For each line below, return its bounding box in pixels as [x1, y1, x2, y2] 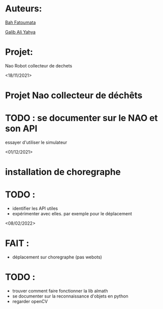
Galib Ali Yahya [5, 29, 36, 35]
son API [5, 123, 38, 134]
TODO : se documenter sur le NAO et [5, 113, 158, 124]
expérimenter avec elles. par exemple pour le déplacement [12, 211, 132, 217]
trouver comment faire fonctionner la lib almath [12, 288, 108, 294]
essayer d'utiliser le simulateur [5, 139, 68, 145]
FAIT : [5, 238, 30, 249]
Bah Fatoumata [5, 19, 36, 25]
